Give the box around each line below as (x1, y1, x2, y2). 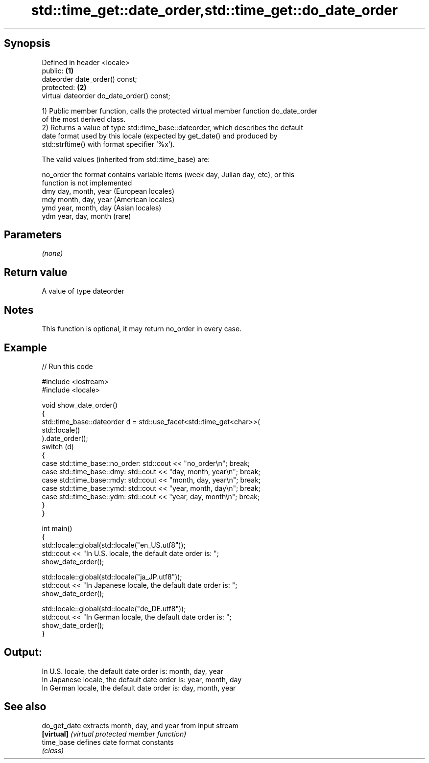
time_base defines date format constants (42, 738, 174, 746)
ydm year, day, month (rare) (42, 211, 131, 220)
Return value (4, 266, 68, 278)
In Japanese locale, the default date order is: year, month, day (42, 675, 241, 684)
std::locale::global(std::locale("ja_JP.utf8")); (42, 572, 182, 581)
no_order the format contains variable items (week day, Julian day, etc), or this (42, 170, 295, 179)
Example (4, 341, 47, 354)
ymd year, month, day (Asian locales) (42, 203, 162, 212)
